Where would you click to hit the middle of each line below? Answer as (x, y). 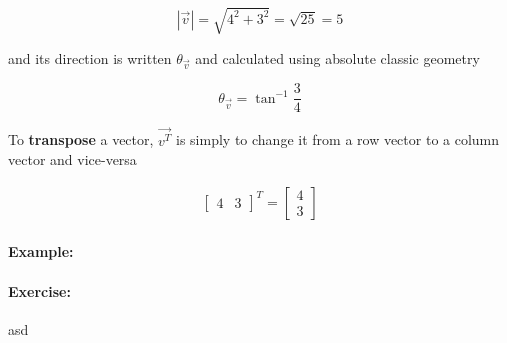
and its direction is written (90, 57)
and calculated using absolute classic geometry (337, 57)
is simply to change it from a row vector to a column (338, 139)
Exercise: (39, 290)
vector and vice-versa (72, 159)
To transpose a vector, (81, 139)
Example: (41, 251)
